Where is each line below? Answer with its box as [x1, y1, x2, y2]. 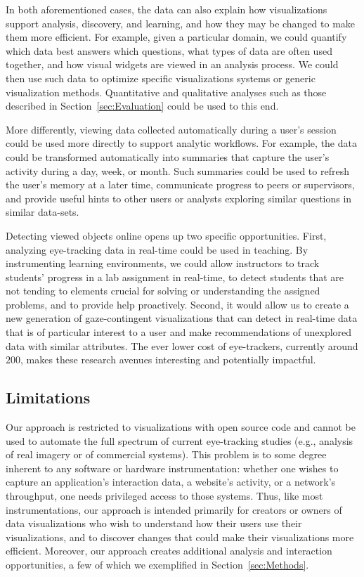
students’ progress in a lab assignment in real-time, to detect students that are [6, 269, 344, 284]
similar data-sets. [6, 205, 79, 219]
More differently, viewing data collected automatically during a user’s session [6, 122, 337, 136]
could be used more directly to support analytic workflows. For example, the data [6, 136, 357, 150]
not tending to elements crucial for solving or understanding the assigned [6, 283, 320, 298]
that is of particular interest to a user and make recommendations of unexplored [6, 325, 352, 339]
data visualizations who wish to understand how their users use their [6, 516, 302, 531]
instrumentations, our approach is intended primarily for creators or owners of [6, 502, 342, 517]
